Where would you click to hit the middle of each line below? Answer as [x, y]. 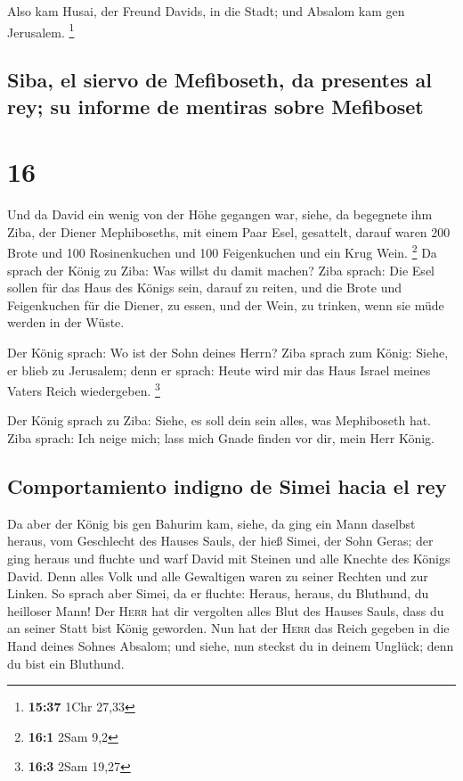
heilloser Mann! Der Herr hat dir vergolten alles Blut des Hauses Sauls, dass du [226, 610]
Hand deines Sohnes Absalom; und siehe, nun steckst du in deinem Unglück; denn [231, 645]
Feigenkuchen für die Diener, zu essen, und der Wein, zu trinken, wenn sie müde [226, 304]
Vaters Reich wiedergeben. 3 [84, 389]
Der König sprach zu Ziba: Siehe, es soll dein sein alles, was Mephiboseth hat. [219, 420]
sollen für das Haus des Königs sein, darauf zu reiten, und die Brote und [205, 288]
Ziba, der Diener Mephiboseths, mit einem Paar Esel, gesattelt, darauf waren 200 [229, 231]
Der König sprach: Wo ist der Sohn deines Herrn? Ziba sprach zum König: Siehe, [228, 352]
